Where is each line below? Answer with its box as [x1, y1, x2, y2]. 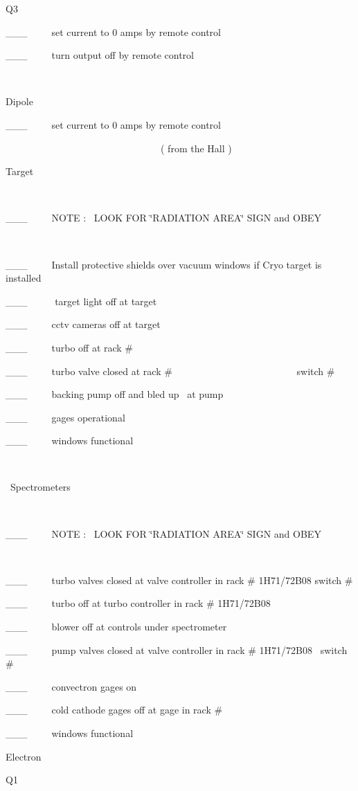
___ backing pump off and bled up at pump [6, 387, 224, 401]
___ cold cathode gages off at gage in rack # [6, 702, 223, 717]
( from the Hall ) [160, 140, 232, 155]
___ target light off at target [6, 293, 157, 308]
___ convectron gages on [6, 679, 137, 693]
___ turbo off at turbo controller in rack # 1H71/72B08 [6, 596, 271, 610]
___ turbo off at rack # [6, 340, 134, 354]
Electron [6, 749, 42, 763]
